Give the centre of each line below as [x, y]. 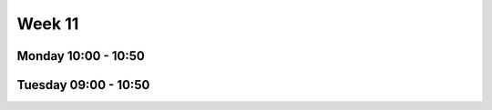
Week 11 [48, 24]
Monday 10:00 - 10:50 [81, 56]
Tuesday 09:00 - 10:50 [83, 85]
